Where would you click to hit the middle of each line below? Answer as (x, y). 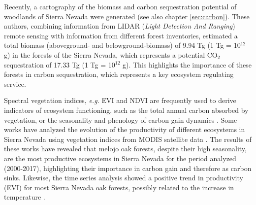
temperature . (25, 197)
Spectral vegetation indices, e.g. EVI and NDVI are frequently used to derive (120, 100)
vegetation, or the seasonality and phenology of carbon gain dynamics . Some (121, 120)
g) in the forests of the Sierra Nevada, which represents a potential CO (111, 54)
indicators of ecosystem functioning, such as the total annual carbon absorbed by (126, 110)
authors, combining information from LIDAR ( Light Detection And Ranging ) (120, 26)
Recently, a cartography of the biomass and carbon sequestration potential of (120, 6)
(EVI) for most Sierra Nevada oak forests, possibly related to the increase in (119, 187)
